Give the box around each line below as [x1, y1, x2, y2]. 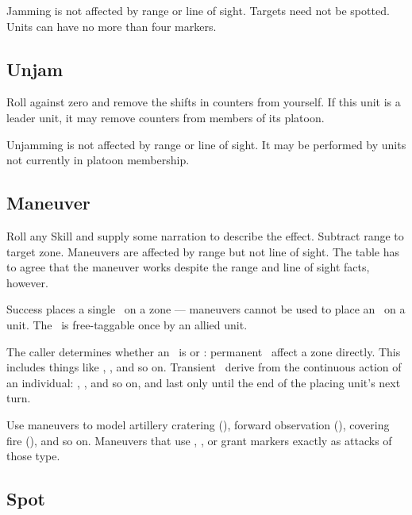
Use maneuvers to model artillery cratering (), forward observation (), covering [6, 416, 390, 432]
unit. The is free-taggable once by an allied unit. [6, 316, 248, 332]
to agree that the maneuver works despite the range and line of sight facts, [6, 259, 370, 275]
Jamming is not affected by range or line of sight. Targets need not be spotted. [6, 2, 390, 18]
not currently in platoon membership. [6, 152, 190, 168]
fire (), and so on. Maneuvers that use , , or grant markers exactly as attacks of [6, 432, 392, 448]
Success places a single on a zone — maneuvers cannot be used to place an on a [6, 301, 406, 317]
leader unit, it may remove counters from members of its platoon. [6, 109, 325, 125]
